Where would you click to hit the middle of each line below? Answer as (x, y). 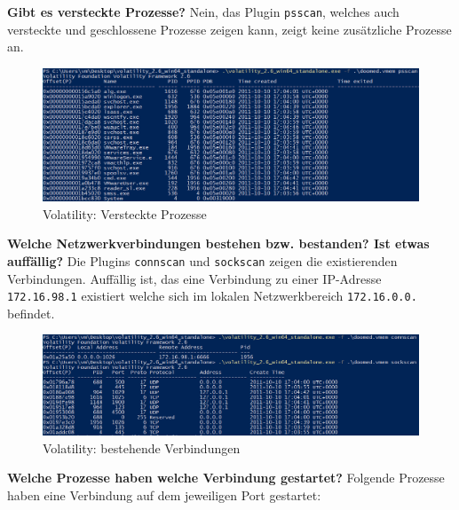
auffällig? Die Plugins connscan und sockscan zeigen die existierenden (202, 260)
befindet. (31, 313)
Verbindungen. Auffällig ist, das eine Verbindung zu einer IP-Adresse (194, 278)
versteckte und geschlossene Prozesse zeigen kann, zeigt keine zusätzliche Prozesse (229, 29)
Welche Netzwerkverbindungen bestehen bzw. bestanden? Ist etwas (218, 243)
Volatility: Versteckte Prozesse (125, 213)
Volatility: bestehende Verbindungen (142, 447)
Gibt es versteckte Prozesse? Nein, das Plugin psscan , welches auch (203, 12)
